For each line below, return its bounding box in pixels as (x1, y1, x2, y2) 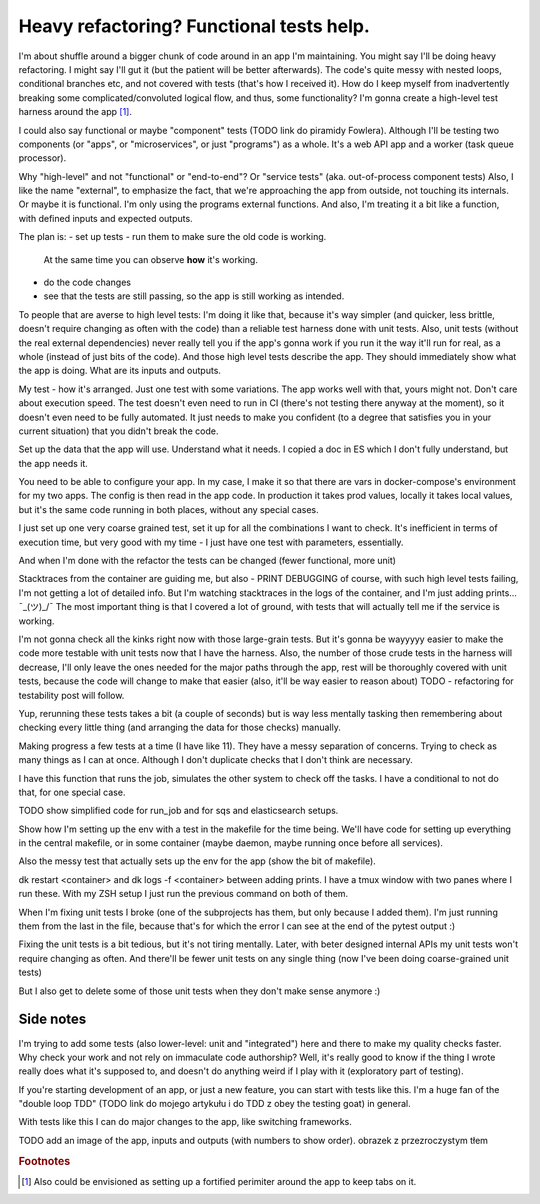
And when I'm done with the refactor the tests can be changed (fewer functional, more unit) (18, 555, 397, 567)
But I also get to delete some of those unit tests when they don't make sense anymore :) (18, 985, 381, 997)
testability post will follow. (18, 689, 125, 701)
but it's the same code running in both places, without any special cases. (18, 503, 319, 515)
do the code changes (43, 276, 132, 289)
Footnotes (18, 1154, 71, 1168)
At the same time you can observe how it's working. (43, 253, 259, 265)
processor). (18, 152, 67, 164)
